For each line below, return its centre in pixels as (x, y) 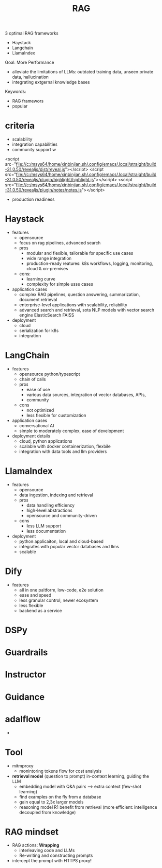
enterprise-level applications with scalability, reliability (73, 305)
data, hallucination (30, 77)
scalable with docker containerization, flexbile (65, 446)
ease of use (38, 390)
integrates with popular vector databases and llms (69, 546)
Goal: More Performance (30, 62)
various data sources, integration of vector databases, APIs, (86, 395)
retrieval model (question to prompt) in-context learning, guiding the (81, 776)
